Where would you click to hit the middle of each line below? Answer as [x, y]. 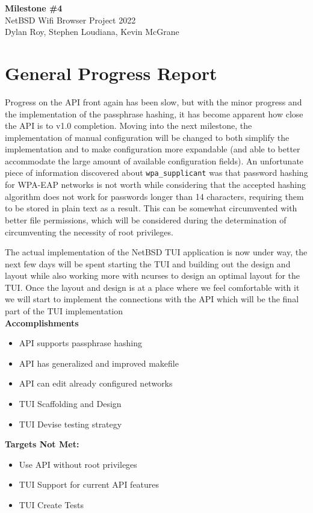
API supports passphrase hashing [80, 343]
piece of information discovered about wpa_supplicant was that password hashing [156, 173]
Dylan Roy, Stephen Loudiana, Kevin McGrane [92, 32]
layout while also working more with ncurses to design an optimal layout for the [153, 275]
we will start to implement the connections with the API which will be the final [152, 299]
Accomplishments [42, 322]
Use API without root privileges [78, 464]
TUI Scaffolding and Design [70, 404]
